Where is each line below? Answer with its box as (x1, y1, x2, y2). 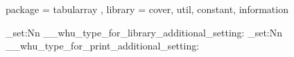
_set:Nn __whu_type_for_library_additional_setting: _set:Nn (6, 25, 283, 39)
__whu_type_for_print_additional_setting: (6, 38, 200, 53)
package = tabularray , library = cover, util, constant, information (6, 2, 288, 16)
